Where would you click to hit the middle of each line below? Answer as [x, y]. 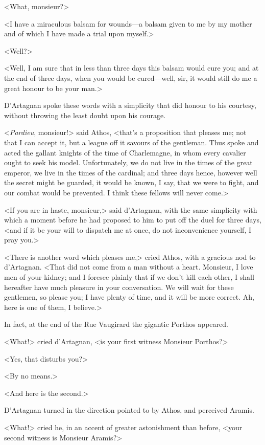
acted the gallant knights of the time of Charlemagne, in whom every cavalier [125, 152]
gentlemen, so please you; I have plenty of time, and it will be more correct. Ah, [129, 297]
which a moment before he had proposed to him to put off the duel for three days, [133, 220]
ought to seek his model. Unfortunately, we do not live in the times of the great [128, 162]
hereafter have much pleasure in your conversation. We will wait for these [119, 287]
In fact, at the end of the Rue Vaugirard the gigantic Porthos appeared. [116, 324]
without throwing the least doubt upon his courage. [85, 115]
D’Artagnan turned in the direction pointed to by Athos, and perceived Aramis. [129, 410]
